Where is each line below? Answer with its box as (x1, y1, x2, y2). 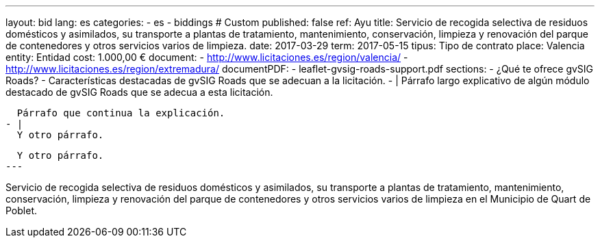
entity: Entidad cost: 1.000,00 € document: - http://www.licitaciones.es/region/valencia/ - (5, 51, 408, 63)
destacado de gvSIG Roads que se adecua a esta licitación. (5, 86, 273, 98)
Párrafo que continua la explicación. (16, 107, 225, 118)
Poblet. (5, 205, 37, 216)
